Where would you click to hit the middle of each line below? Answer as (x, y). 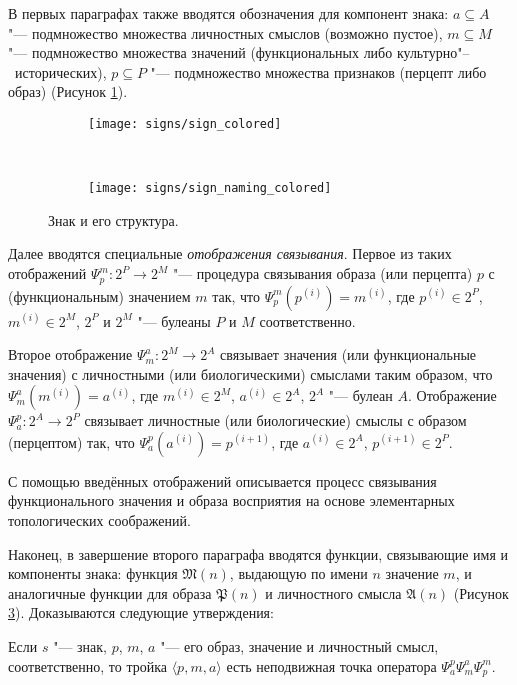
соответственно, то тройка (87, 665)
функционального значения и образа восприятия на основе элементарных (231, 500)
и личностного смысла (333, 592)
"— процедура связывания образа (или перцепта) (322, 273)
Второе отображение (70, 354)
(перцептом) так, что (71, 441)
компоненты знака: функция (93, 573)
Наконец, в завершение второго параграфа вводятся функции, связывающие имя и (258, 553)
